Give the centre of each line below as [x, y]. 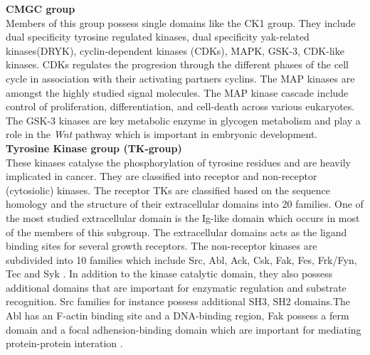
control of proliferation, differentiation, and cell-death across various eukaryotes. [180, 106]
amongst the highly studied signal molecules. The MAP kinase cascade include [177, 92]
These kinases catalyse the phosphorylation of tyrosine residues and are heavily [178, 162]
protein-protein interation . [64, 343]
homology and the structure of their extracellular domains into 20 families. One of [185, 204]
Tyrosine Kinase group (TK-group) [94, 148]
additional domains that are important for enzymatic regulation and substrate [176, 287]
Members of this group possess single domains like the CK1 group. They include [181, 22]
